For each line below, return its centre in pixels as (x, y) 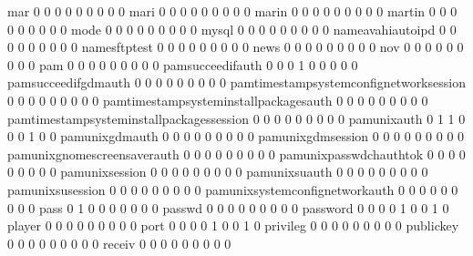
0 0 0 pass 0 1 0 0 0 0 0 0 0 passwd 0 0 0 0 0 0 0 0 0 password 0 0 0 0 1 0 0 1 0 (228, 207)
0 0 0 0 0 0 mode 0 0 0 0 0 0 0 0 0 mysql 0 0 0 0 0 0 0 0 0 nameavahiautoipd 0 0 (232, 29)
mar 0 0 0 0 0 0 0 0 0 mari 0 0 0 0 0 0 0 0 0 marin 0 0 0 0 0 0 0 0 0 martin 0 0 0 (232, 11)
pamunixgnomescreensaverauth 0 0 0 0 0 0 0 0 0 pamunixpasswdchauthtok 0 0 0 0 (236, 154)
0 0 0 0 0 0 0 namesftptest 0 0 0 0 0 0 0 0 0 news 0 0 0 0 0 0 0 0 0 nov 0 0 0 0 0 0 (236, 47)
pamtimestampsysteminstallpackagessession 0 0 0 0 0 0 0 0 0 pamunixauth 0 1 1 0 (236, 118)
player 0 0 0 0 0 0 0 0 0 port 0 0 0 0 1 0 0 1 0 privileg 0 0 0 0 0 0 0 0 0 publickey (233, 225)
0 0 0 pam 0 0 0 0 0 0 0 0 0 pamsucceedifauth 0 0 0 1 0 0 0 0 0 (183, 64)
